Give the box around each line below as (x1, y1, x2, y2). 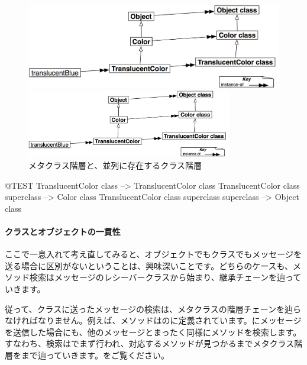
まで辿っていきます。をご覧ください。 (21, 349, 169, 361)
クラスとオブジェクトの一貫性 (5, 225, 121, 238)
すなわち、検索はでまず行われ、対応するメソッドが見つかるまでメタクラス (5, 337, 295, 350)
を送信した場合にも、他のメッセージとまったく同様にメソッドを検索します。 (5, 325, 302, 338)
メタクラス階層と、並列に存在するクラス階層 (28, 159, 202, 172)
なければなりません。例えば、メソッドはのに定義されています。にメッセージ (5, 314, 302, 327)
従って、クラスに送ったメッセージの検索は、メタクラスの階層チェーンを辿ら (5, 302, 302, 315)
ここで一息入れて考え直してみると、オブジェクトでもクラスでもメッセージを (5, 248, 302, 260)
